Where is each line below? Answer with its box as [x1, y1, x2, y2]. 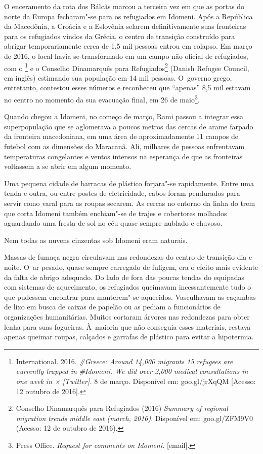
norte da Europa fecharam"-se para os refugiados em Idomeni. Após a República [4, 11, 253, 21]
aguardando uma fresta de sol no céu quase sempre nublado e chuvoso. [4, 218, 223, 228]
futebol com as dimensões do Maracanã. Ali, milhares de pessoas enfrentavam [4, 141, 245, 152]
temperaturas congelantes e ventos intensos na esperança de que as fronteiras [4, 151, 243, 161]
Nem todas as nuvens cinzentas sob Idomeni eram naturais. [4, 234, 188, 245]
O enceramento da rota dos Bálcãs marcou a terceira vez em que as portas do [4, 1, 245, 11]
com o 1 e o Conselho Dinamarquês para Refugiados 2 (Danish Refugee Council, [4, 61, 249, 73]
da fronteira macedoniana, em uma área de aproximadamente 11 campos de [4, 131, 238, 142]
